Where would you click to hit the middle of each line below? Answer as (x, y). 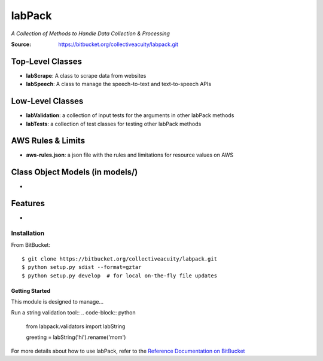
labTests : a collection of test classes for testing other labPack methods (114, 124)
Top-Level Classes (46, 61)
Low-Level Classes (47, 101)
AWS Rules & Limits (48, 141)
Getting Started (31, 290)
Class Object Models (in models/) (74, 172)
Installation (28, 233)
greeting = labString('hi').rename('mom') (76, 337)
